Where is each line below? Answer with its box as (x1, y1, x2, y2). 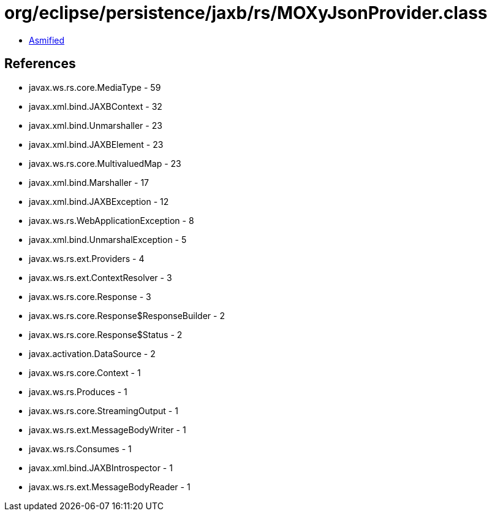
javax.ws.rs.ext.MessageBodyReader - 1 (29, 481, 191, 492)
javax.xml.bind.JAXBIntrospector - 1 (29, 462, 173, 473)
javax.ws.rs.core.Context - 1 (29, 367, 141, 378)
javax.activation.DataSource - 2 (29, 348, 156, 359)
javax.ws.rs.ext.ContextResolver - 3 (29, 272, 172, 283)
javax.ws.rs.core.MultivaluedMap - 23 (29, 158, 181, 169)
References (4, 56, 76, 72)
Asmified (29, 34, 65, 45)
